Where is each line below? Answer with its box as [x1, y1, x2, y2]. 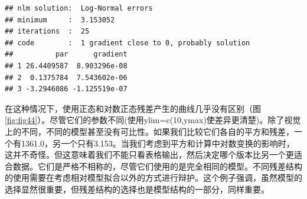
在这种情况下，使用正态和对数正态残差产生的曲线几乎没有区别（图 [5, 102, 261, 114]
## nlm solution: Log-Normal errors [5, 4, 153, 12]
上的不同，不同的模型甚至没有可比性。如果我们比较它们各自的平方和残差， [5, 125, 294, 137]
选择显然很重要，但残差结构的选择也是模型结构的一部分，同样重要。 [5, 183, 269, 195]
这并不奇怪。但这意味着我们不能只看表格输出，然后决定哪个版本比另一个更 [5, 148, 294, 161]
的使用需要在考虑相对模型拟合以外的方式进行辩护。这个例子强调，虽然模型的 [5, 171, 302, 184]
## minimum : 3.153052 [5, 15, 115, 24]
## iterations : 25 [5, 27, 90, 36]
